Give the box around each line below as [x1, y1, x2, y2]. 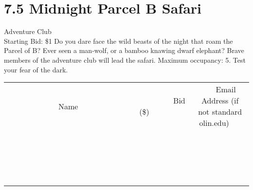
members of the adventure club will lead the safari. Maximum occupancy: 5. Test [4, 54, 246, 65]
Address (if [201, 95, 239, 106]
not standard [198, 106, 242, 118]
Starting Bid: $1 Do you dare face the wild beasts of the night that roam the [4, 35, 233, 46]
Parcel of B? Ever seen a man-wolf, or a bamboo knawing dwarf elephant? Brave [4, 45, 244, 55]
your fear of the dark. [4, 64, 68, 74]
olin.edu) [199, 117, 229, 129]
